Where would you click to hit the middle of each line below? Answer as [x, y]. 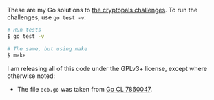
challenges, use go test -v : [46, 17]
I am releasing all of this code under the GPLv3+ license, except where [107, 68]
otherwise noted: [31, 76]
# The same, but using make [47, 49]
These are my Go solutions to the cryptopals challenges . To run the [103, 10]
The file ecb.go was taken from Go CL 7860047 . [85, 89]
